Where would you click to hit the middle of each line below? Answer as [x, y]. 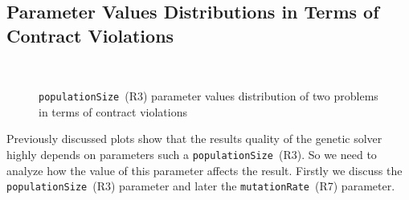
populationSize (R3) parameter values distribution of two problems [209, 96]
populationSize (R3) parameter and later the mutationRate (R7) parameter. [201, 186]
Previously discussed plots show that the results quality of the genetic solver [194, 139]
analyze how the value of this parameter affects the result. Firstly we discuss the [204, 170]
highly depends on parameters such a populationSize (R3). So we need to [192, 155]
